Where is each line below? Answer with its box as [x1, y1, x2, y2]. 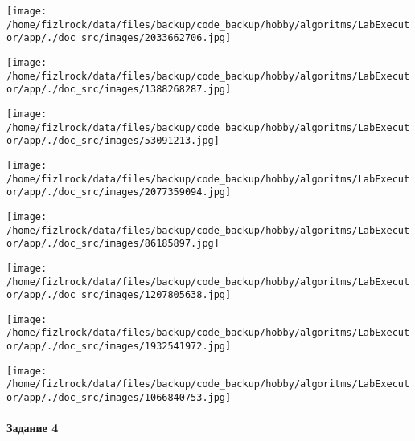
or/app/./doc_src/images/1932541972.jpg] [6, 341, 232, 353]
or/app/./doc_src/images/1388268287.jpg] [6, 84, 232, 96]
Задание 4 [6, 419, 59, 436]
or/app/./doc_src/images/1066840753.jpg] [6, 392, 232, 404]
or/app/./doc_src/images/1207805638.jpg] [6, 289, 232, 301]
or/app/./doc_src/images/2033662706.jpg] [6, 32, 232, 44]
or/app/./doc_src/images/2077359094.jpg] [6, 186, 232, 198]
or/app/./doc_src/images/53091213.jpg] [6, 135, 220, 147]
